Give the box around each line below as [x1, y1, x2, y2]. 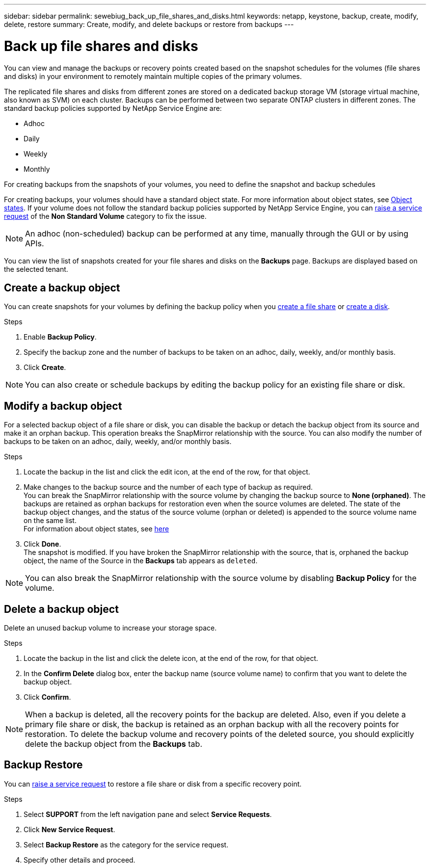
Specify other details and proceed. [24, 855, 135, 864]
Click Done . [24, 540, 61, 549]
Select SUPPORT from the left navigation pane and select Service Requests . [24, 810, 272, 818]
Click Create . [24, 363, 66, 372]
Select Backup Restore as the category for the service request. [24, 840, 229, 849]
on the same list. [24, 516, 77, 525]
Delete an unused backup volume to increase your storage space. [4, 624, 217, 632]
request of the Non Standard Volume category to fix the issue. [4, 211, 207, 220]
